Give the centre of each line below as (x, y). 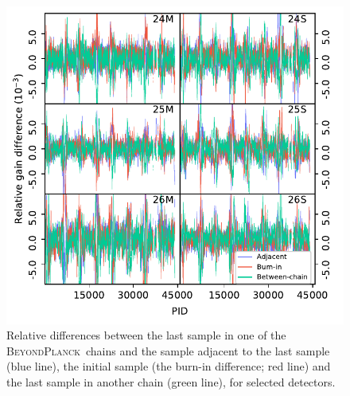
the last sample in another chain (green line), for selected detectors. (171, 382)
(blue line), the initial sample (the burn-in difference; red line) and (169, 366)
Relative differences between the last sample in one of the (146, 335)
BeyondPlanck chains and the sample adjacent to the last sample (168, 350)
